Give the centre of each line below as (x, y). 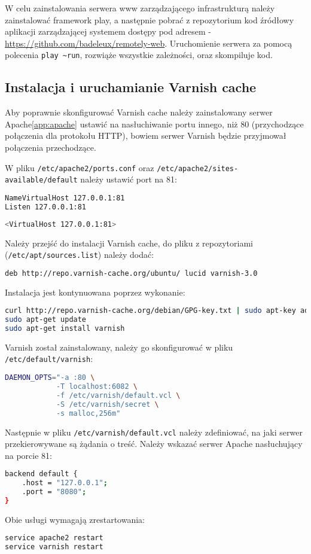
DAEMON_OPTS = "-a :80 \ (50, 378)
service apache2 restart (54, 538)
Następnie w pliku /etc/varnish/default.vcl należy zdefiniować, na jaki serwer (154, 432)
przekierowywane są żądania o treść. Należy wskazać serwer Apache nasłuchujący (154, 444)
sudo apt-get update (46, 320)
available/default (41, 180)
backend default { (41, 474)
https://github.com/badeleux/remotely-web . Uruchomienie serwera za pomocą (149, 43)
